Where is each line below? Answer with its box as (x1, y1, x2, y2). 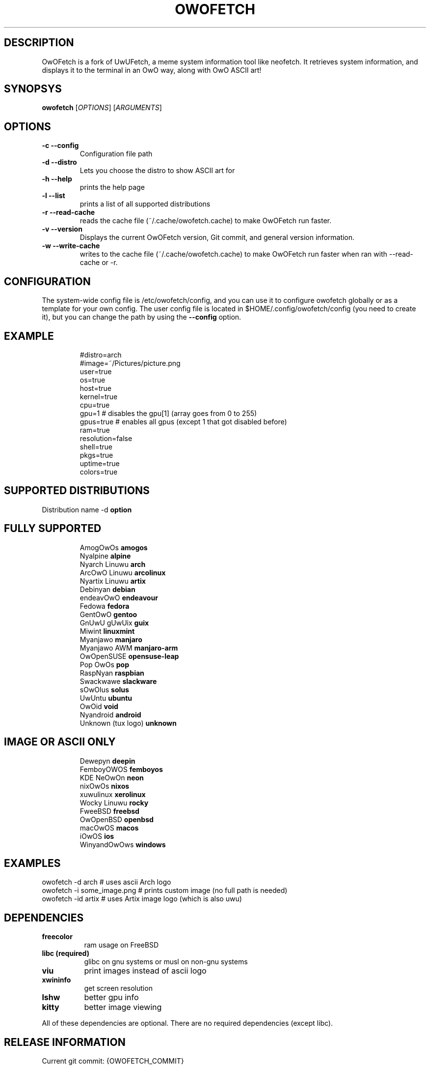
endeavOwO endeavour (80, 593, 158, 602)
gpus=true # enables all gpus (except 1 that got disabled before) (80, 417, 287, 426)
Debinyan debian (80, 585, 135, 594)
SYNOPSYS (4, 83, 62, 95)
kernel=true (80, 392, 118, 401)
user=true (80, 367, 112, 376)
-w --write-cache (42, 241, 100, 250)
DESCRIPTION (4, 36, 74, 49)
